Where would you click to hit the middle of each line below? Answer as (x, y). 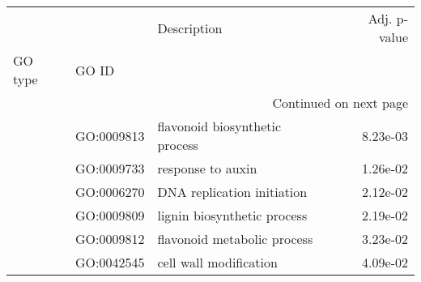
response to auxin (207, 168)
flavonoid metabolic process (235, 239)
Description (190, 28)
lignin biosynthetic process (232, 215)
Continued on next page (340, 103)
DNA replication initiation (232, 192)
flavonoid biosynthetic (219, 126)
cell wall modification (217, 262)
